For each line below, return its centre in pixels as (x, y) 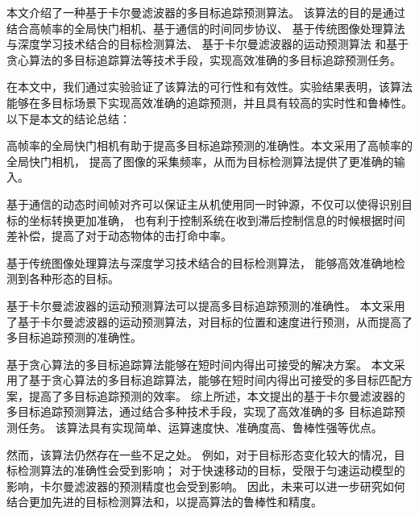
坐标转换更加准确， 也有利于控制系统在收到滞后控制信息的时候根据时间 (217, 220)
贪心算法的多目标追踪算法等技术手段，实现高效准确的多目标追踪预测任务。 (204, 59)
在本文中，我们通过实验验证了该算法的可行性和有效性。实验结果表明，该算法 (209, 87)
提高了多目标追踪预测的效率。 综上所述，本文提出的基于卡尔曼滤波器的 (217, 395)
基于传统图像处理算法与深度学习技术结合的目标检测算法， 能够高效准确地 (200, 262)
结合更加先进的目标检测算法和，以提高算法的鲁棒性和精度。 (164, 502)
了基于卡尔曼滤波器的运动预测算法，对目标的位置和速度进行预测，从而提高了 (209, 321)
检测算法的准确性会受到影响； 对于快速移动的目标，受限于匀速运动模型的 (211, 470)
